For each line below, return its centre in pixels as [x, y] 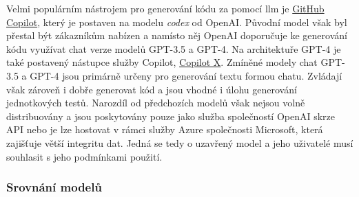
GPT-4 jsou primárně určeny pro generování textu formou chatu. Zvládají [186, 75]
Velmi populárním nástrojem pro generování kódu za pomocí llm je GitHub [165, 8]
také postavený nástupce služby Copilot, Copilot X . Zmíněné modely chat [162, 62]
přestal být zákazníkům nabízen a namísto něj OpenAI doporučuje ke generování [177, 35]
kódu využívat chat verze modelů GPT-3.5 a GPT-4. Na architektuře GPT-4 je [174, 48]
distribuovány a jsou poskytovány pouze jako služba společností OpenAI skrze [171, 116]
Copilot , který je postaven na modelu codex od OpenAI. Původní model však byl [177, 22]
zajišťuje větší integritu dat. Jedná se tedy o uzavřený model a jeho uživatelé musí [180, 142]
